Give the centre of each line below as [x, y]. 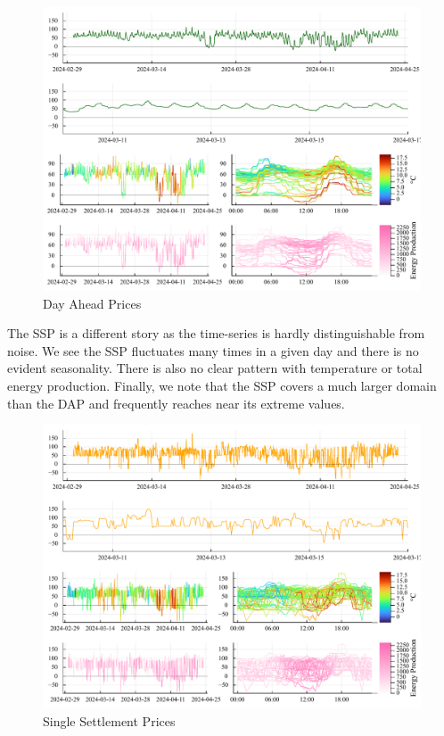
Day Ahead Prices [92, 303]
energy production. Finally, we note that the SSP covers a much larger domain [222, 385]
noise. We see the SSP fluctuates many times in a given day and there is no [213, 350]
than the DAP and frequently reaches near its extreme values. [176, 403]
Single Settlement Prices [109, 720]
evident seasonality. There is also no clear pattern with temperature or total [215, 368]
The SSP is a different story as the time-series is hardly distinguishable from [216, 333]
